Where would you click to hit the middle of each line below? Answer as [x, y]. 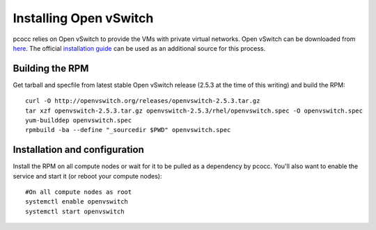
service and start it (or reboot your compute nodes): [87, 176]
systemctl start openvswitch [75, 211]
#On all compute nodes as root [79, 192]
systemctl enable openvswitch [77, 202]
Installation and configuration [78, 150]
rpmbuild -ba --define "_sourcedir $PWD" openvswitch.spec [128, 130]
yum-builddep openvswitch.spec [79, 121]
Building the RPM [51, 68]
